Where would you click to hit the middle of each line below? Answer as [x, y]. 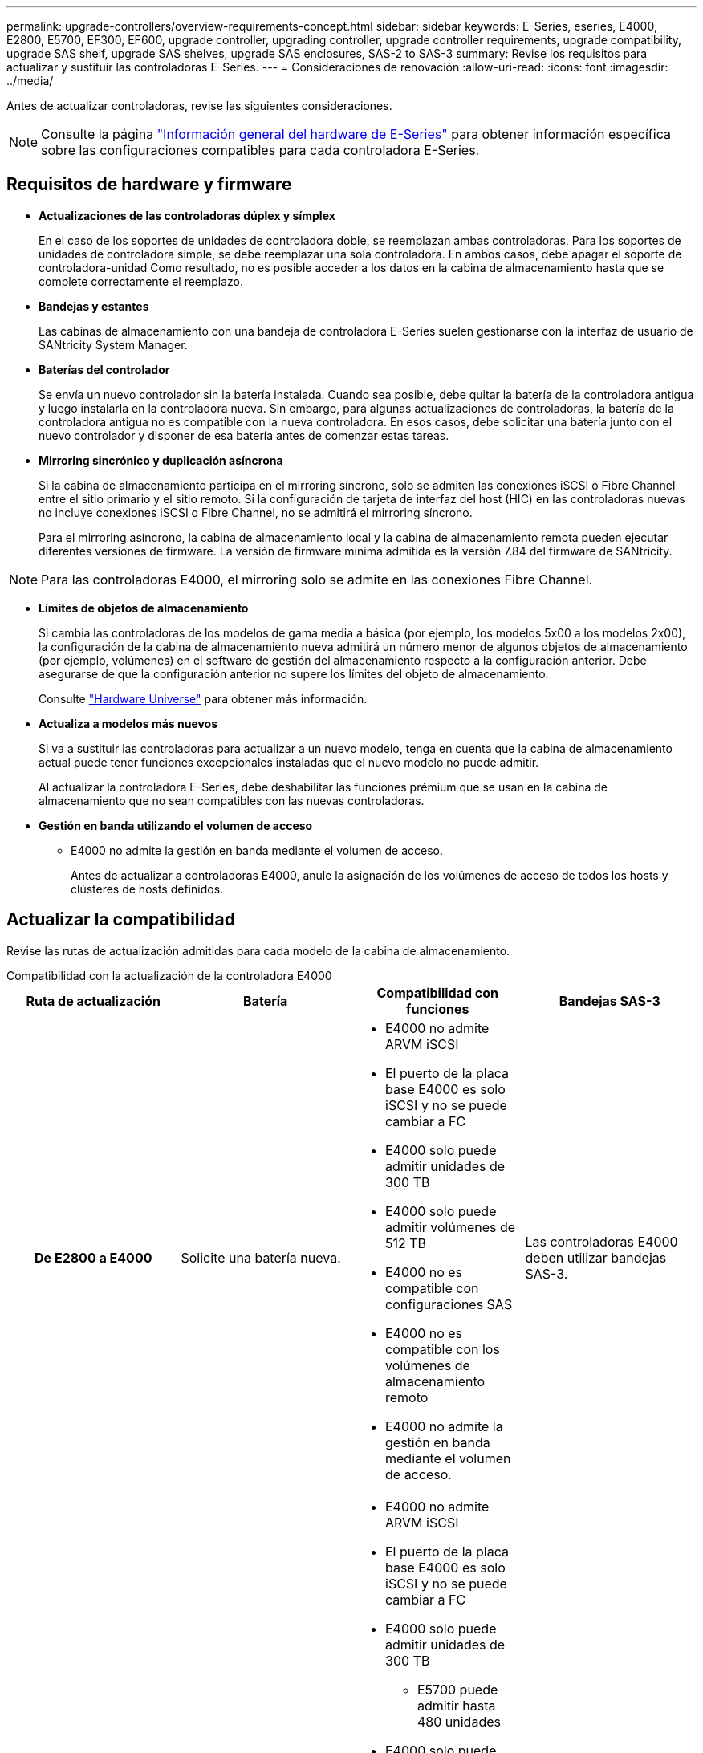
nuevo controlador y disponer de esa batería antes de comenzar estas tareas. [244, 435]
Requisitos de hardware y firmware [149, 185]
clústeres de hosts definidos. [147, 889]
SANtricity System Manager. [113, 344]
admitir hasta [457, 1705]
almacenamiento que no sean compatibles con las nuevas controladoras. [232, 800]
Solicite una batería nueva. [261, 1257]
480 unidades [459, 1721]
